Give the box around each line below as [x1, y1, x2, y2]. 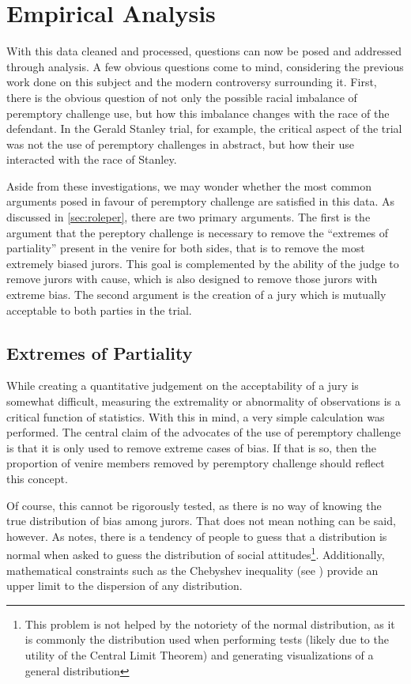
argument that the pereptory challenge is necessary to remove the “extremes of [6, 224, 389, 240]
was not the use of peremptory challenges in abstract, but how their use [6, 135, 354, 152]
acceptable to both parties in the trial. [6, 301, 192, 318]
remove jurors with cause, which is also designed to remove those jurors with [6, 270, 378, 287]
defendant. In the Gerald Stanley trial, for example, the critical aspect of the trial [6, 120, 402, 137]
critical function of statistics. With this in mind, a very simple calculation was [6, 408, 385, 425]
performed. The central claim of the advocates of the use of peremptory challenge [6, 424, 401, 440]
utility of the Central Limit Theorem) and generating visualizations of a [25, 646, 374, 663]
